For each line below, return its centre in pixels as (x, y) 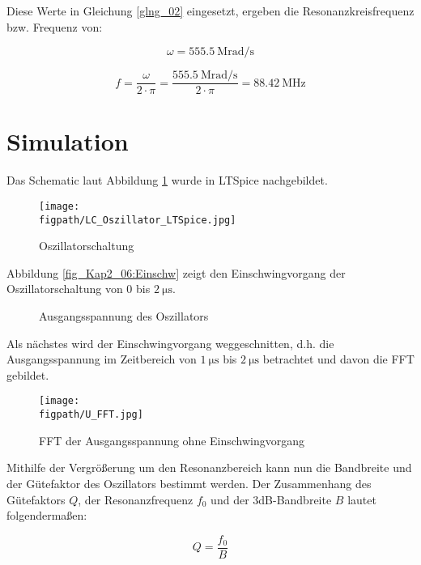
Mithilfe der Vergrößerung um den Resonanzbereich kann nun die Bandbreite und (209, 467)
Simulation (68, 141)
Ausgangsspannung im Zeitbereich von (102, 359)
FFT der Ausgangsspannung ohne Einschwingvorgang (172, 440)
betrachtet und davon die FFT (338, 359)
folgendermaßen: (47, 515)
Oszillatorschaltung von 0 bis (79, 289)
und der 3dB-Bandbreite (271, 499)
